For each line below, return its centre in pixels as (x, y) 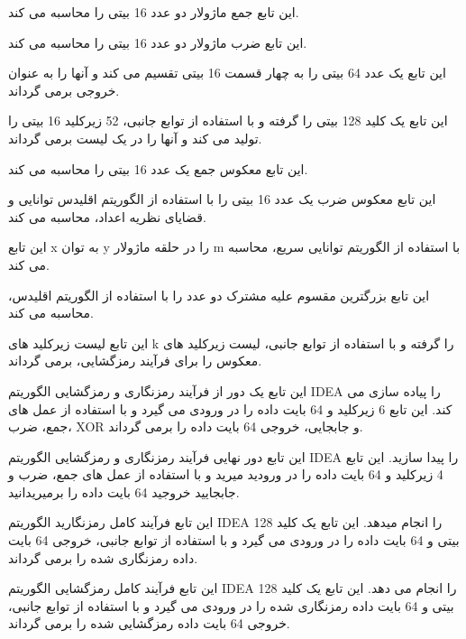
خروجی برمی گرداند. (64, 90)
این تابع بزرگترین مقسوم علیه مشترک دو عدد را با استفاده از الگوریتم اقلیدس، (219, 295)
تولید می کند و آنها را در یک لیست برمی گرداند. (135, 138)
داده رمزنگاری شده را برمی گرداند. (103, 557)
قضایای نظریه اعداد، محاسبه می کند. (107, 216)
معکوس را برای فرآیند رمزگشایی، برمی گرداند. (135, 361)
